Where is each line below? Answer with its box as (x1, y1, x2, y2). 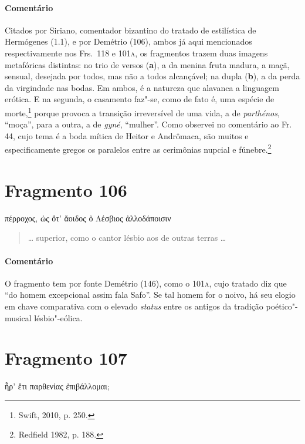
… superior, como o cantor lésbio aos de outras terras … (28, 231, 226, 244)
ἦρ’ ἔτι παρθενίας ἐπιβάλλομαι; (5, 380, 110, 392)
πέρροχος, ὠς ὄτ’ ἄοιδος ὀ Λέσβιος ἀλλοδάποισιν (5, 211, 171, 224)
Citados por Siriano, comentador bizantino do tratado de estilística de (5, 23, 256, 36)
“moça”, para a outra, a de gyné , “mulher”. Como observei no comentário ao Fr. (5, 118, 292, 130)
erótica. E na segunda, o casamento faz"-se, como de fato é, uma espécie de (5, 93, 274, 105)
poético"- (266, 300, 298, 312)
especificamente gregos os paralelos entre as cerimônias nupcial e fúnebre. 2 (5, 142, 272, 156)
